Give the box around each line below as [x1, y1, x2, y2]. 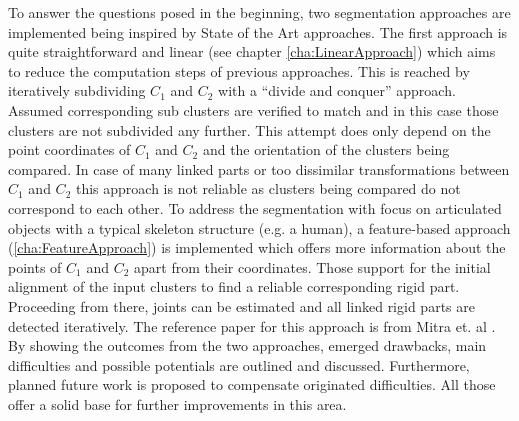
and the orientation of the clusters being [202, 139, 450, 160]
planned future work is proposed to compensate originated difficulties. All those [8, 374, 496, 395]
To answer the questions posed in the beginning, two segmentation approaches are [8, 2, 511, 22]
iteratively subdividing [8, 80, 146, 101]
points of [8, 256, 62, 277]
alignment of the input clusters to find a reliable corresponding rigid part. [8, 276, 460, 297]
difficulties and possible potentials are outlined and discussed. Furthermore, [8, 354, 470, 375]
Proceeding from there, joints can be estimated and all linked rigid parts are [8, 295, 475, 316]
